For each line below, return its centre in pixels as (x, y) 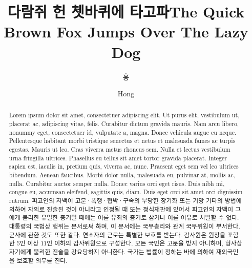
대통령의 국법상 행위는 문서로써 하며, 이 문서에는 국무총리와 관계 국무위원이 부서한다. (124, 226)
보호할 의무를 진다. (42, 260)
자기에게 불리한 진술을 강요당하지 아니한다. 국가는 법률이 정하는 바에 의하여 (111, 251)
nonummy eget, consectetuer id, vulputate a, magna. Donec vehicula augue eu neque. (123, 132)
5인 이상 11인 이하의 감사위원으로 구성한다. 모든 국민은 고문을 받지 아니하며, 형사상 (129, 243)
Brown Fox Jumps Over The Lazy (126, 32)
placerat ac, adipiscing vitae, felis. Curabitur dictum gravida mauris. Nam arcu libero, (124, 124)
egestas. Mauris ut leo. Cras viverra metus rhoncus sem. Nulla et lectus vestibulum (120, 149)
